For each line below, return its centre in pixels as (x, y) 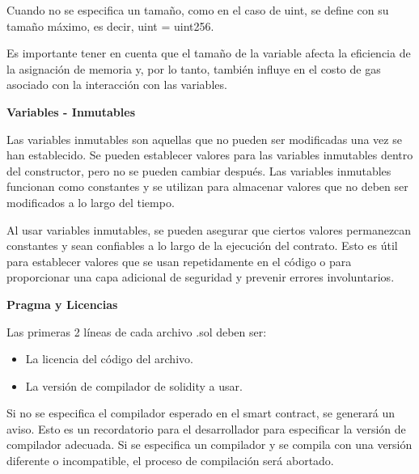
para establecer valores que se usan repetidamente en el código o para (179, 261)
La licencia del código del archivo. (109, 359)
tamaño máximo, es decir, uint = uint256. (110, 25)
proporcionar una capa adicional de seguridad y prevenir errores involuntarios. (201, 277)
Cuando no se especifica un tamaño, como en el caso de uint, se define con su (198, 10)
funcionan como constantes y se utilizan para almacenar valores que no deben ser (207, 186)
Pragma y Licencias (62, 304)
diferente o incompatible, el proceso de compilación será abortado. (170, 461)
